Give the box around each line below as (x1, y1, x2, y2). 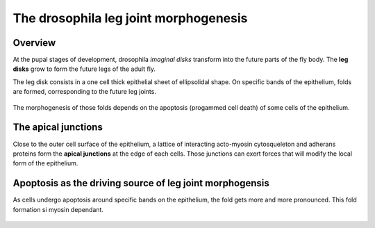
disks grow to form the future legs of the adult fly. (12, 65, 156, 73)
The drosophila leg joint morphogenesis (12, 10, 248, 26)
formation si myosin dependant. (12, 205, 104, 213)
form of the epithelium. (12, 159, 78, 168)
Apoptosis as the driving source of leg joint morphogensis (12, 177, 270, 189)
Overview (12, 37, 56, 49)
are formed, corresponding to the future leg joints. (12, 88, 156, 96)
